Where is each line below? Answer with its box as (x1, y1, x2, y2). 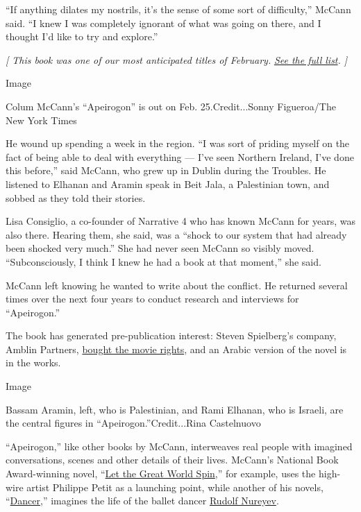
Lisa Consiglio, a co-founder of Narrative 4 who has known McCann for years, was (6, 214, 355, 228)
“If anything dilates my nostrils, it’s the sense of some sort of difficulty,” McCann (6, 2, 351, 16)
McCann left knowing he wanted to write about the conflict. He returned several (6, 278, 348, 292)
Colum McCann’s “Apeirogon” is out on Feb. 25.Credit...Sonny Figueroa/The (6, 99, 336, 113)
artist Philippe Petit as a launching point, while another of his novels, (26, 479, 324, 494)
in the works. (6, 355, 61, 370)
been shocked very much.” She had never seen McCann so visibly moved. (6, 241, 314, 255)
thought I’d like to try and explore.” (6, 29, 158, 44)
